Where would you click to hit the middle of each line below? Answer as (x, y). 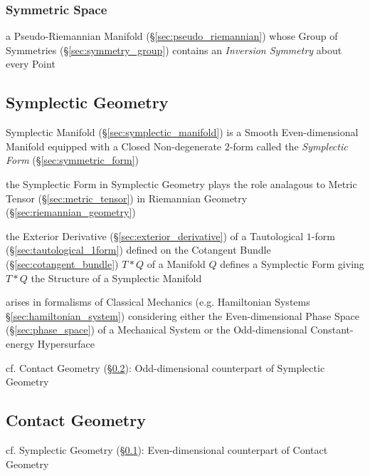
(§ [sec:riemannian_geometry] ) (71, 212)
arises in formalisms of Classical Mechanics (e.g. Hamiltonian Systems (158, 302)
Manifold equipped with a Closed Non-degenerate (114, 146)
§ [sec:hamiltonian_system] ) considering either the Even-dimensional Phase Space (183, 315)
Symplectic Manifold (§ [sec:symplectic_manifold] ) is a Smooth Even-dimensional (182, 132)
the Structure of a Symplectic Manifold (116, 278)
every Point (31, 64)
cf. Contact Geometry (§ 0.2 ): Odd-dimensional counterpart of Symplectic (165, 367)
